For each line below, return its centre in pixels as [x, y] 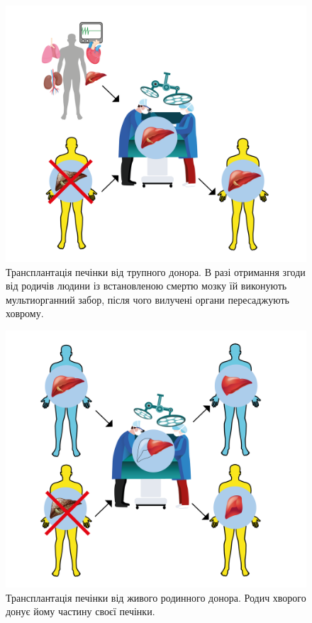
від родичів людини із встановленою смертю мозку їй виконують [146, 286]
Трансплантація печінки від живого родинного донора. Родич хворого [156, 597]
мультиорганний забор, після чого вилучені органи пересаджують [147, 299]
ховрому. [25, 313]
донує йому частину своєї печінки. [80, 611]
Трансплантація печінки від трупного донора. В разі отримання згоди [156, 271]
